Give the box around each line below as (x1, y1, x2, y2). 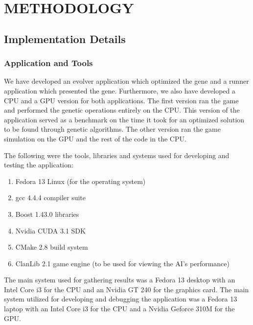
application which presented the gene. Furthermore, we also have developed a (4, 85, 235, 95)
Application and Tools (4, 57, 93, 69)
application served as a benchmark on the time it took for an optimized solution (4, 114, 245, 124)
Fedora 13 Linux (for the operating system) (15, 176, 146, 186)
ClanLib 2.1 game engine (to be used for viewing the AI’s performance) (15, 258, 230, 268)
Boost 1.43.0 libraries (15, 209, 79, 219)
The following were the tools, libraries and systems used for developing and (4, 150, 230, 160)
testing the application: (4, 160, 73, 170)
